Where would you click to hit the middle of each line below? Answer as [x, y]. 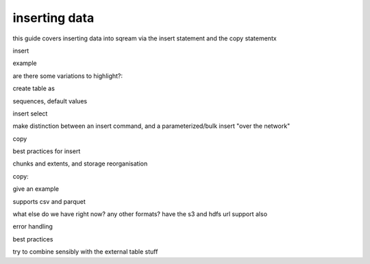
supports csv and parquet [49, 201]
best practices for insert [47, 151]
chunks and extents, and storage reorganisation [80, 163]
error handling [33, 226]
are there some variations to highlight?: [68, 76]
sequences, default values [50, 101]
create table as [34, 88]
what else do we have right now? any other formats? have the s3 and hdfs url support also [140, 214]
